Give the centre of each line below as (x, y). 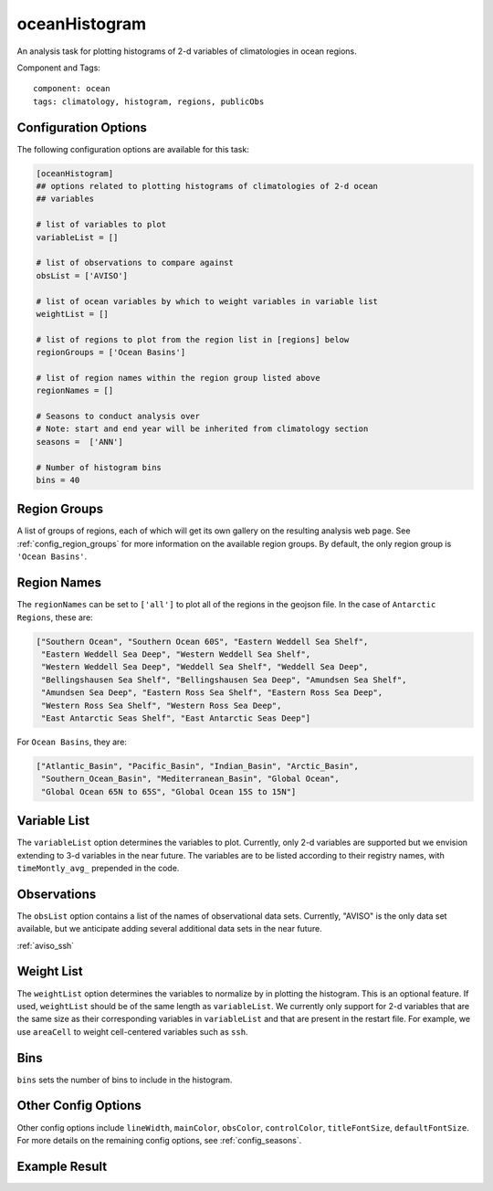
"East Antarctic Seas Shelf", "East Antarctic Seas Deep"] (176, 718)
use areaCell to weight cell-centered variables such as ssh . (132, 1031)
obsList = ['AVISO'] (82, 275)
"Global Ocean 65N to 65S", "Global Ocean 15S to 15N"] (169, 791)
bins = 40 (58, 480)
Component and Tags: (58, 68)
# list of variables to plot (101, 225)
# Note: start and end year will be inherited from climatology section (202, 429)
